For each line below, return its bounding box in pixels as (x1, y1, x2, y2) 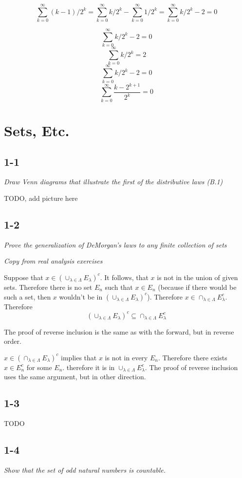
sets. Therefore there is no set (4, 282, 93, 292)
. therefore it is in (62, 362, 115, 372)
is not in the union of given (157, 272, 238, 282)
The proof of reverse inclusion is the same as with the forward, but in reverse (4, 326, 234, 336)
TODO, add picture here (4, 193, 78, 203)
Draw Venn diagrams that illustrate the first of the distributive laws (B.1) (4, 177, 223, 187)
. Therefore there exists (158, 352, 227, 362)
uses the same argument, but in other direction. (4, 372, 146, 382)
